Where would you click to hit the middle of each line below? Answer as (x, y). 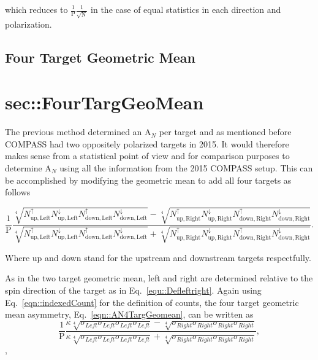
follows (18, 192)
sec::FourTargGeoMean (104, 102)
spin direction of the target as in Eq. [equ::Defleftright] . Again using (133, 290)
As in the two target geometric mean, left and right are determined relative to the (159, 278)
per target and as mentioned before (225, 132)
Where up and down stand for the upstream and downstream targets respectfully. (158, 257)
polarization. (28, 24)
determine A (28, 167)
